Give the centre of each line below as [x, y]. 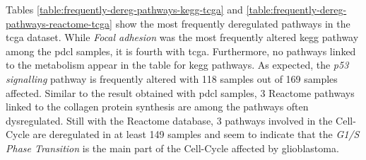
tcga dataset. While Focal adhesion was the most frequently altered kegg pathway [182, 37]
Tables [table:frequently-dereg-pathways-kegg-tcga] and [124, 9]
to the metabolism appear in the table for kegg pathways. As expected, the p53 [177, 65]
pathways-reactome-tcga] [59, 23]
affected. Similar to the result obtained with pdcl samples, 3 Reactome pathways [180, 92]
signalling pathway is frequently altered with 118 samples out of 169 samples [172, 78]
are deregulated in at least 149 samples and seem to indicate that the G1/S [196, 134]
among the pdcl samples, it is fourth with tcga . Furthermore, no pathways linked [181, 51]
